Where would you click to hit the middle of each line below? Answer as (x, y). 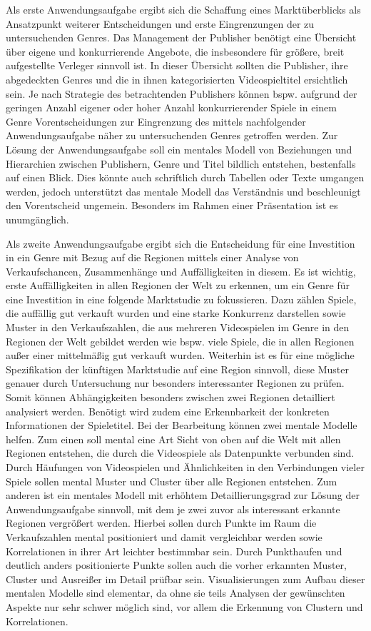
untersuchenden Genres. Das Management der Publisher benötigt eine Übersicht (181, 37)
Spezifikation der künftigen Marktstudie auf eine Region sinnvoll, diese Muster (177, 369)
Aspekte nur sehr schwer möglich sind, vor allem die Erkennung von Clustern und (184, 606)
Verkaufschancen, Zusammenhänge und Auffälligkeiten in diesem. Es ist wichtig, (181, 271)
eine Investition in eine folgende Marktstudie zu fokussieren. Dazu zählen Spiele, (181, 299)
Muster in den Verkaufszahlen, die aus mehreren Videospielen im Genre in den (178, 327)
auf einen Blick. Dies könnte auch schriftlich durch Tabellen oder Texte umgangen (185, 177)
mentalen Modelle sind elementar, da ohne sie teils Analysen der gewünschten (176, 593)
